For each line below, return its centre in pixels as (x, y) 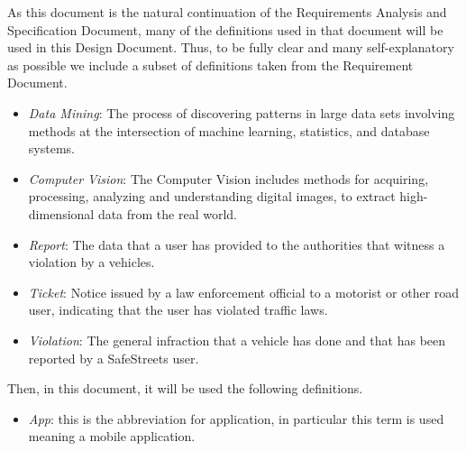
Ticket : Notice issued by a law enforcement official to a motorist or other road (244, 292)
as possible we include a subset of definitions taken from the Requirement (210, 64)
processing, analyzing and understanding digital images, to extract (212, 196)
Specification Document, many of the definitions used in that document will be (225, 29)
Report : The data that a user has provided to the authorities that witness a (237, 244)
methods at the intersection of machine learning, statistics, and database (229, 130)
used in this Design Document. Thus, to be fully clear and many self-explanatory (231, 47)
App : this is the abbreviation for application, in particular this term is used (236, 418)
